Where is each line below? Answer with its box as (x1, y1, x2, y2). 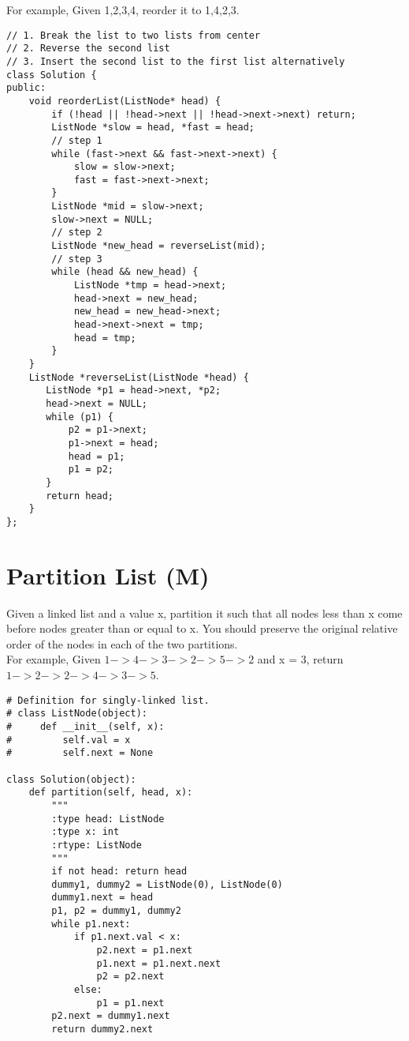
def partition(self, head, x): (28, 787, 193, 799)
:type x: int (51, 826, 120, 838)
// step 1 (51, 134, 102, 146)
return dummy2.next (51, 1024, 154, 1035)
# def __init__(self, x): (6, 720, 165, 732)
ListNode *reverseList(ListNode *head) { (28, 371, 249, 383)
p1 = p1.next (96, 997, 165, 1009)
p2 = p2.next (96, 971, 165, 983)
